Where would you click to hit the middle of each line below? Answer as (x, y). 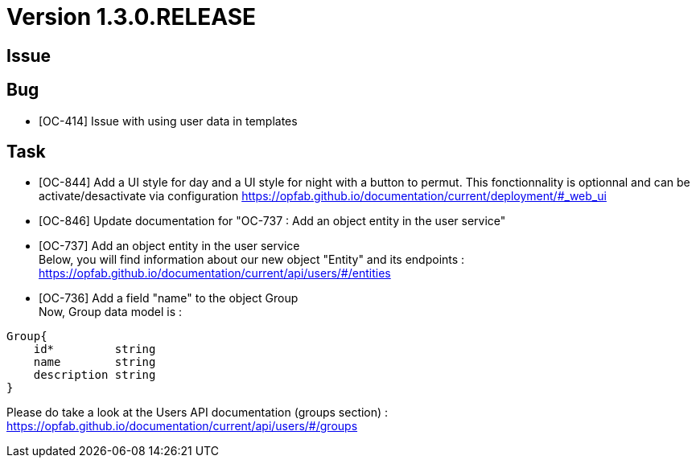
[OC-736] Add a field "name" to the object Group (169, 298)
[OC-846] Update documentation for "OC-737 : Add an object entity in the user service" (272, 221)
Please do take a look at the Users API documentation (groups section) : (198, 413)
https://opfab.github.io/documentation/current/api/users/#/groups (182, 426)
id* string (95, 349)
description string (95, 375)
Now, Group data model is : (111, 312)
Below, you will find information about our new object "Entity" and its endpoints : (252, 260)
